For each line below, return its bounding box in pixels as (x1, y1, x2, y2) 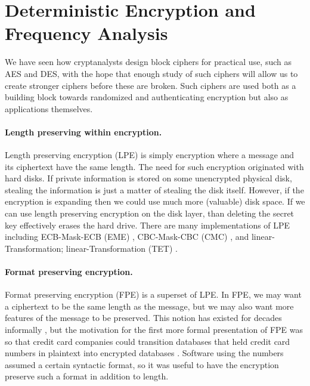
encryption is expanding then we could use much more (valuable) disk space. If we (5, 195, 305, 208)
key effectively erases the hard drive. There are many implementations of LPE (5, 218, 290, 231)
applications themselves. (5, 102, 93, 115)
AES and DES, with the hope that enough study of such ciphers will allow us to (5, 67, 298, 79)
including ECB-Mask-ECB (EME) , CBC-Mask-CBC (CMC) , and (5, 230, 249, 243)
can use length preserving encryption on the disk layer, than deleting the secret (5, 207, 294, 220)
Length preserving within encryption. (5, 125, 162, 138)
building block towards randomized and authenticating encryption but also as (5, 91, 289, 103)
